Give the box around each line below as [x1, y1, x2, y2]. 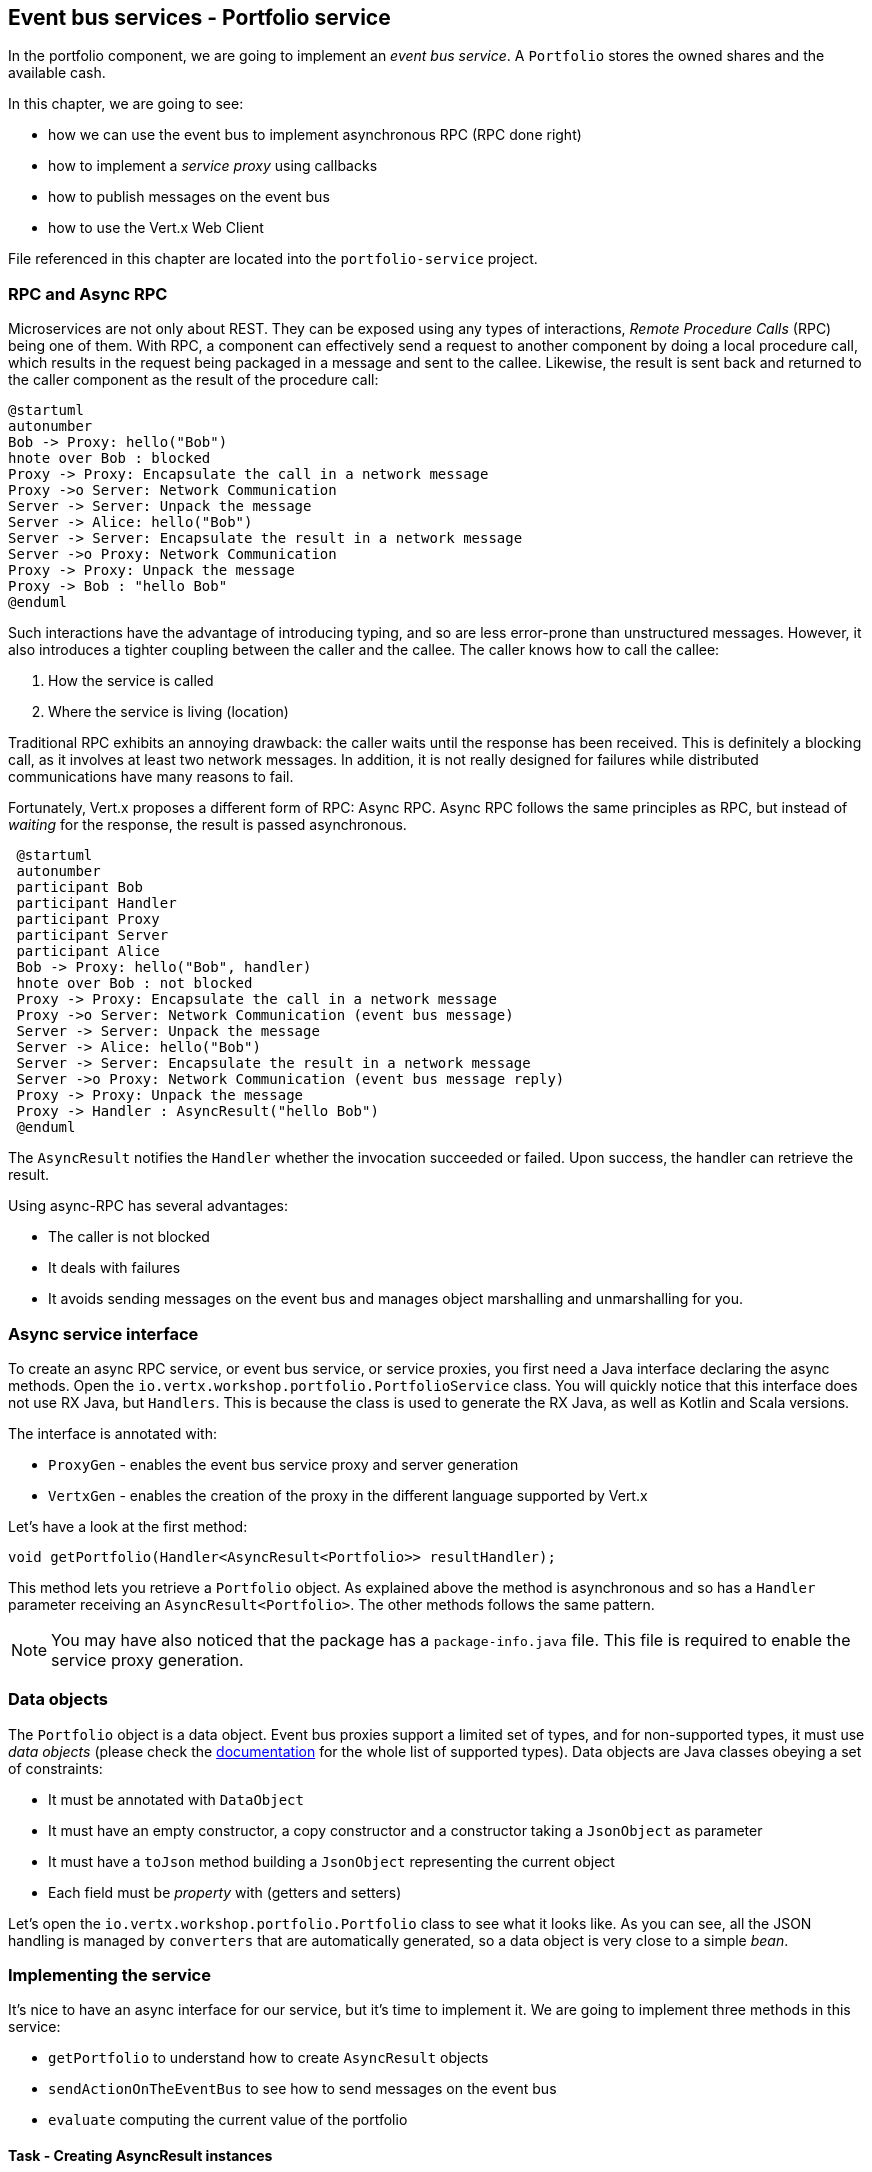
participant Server [16, 927, 169, 944]
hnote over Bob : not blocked [16, 975, 253, 992]
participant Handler [16, 895, 177, 912]
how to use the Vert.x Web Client [48, 219, 264, 237]
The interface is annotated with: [8, 1424, 217, 1442]
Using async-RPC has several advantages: [8, 1197, 289, 1215]
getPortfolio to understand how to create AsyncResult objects [48, 2049, 489, 2067]
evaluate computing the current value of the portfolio [48, 2111, 408, 2129]
